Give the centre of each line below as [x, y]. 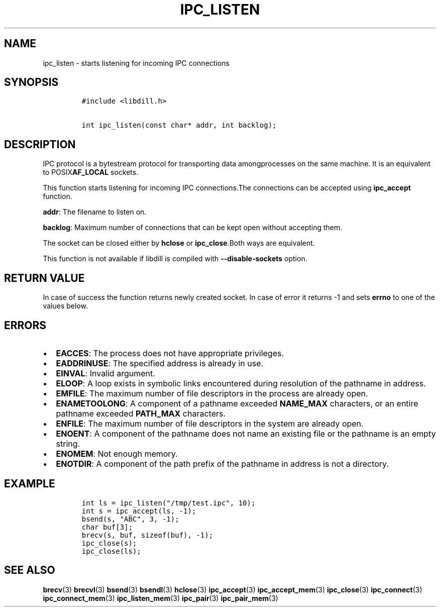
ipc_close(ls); [111, 551]
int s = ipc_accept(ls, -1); [139, 511]
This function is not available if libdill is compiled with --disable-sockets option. [175, 259]
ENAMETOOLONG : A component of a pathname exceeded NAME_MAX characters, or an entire [237, 403]
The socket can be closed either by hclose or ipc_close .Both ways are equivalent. [179, 243]
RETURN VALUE [44, 278]
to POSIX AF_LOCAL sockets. [91, 172]
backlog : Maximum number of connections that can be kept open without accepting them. [193, 228]
